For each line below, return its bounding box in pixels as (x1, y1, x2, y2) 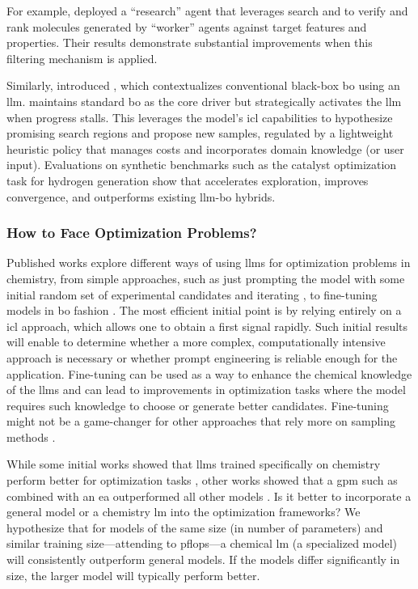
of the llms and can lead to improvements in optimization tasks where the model (6, 381, 406, 398)
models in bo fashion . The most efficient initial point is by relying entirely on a (6, 302, 402, 319)
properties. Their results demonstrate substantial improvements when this (6, 34, 373, 51)
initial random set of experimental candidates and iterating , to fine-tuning (6, 286, 378, 303)
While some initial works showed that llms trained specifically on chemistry (6, 456, 381, 472)
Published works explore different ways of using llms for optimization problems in (6, 254, 411, 271)
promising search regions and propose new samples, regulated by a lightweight (6, 125, 394, 142)
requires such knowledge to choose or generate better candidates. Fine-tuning (6, 396, 389, 413)
